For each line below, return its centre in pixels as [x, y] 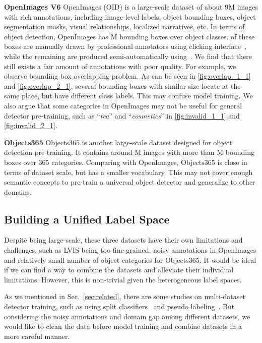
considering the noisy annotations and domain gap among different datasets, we [127, 316]
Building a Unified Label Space [87, 219]
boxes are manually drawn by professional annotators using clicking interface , [125, 46]
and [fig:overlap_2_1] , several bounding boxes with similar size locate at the [122, 85]
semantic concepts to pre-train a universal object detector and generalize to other [130, 182]
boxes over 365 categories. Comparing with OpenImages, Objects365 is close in [126, 162]
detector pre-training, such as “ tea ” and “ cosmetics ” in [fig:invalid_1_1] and [122, 115]
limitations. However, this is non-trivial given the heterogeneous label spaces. [123, 279]
